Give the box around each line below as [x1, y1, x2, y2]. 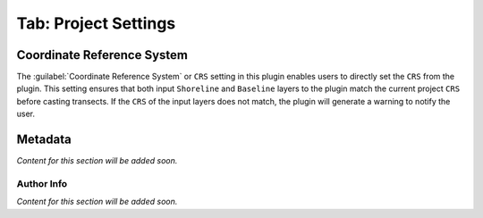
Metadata [16, 132, 72, 147]
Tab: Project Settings [16, 13, 176, 33]
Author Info [16, 177, 68, 189]
